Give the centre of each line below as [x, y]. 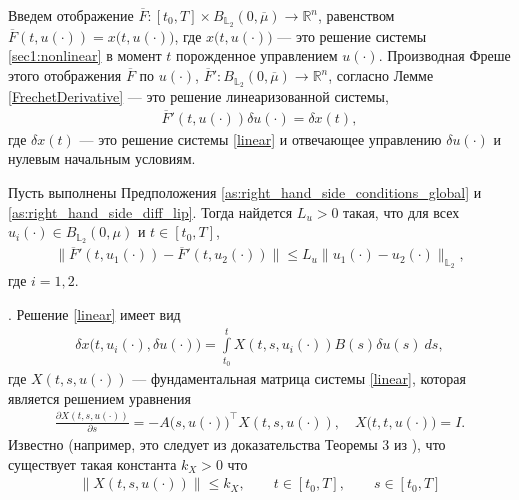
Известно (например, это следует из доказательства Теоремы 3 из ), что [227, 444]
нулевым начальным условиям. [102, 158]
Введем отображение [71, 15]
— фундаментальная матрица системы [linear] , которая [299, 378]
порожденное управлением [257, 55]
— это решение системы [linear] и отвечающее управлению [260, 138]
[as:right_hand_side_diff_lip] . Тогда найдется [150, 211]
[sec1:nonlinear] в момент [85, 55]
